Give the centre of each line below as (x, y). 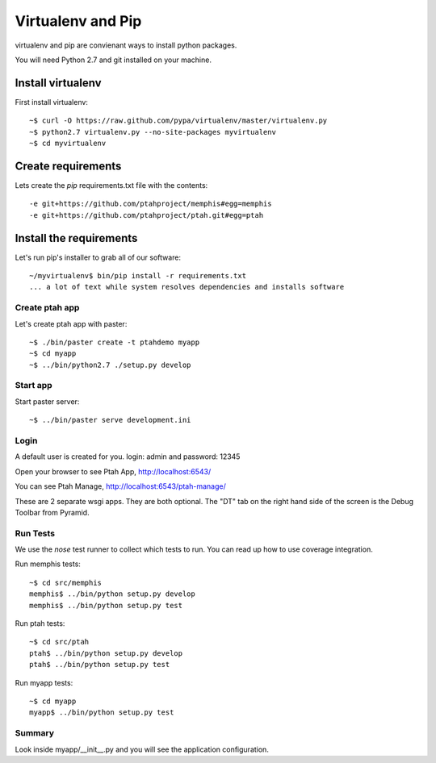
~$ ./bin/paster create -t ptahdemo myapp (115, 342)
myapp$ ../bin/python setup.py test (102, 713)
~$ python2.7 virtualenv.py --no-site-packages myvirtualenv (153, 132)
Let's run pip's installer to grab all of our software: (98, 257)
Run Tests (35, 533)
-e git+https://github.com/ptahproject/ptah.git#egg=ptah (147, 215)
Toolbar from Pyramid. (52, 512)
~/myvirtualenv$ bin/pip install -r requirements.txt (138, 275)
